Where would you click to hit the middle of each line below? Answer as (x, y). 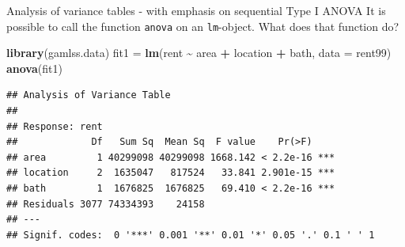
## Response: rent (55, 126)
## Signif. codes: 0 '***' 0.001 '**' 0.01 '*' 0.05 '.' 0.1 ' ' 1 (191, 235)
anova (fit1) (34, 68)
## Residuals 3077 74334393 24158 (106, 204)
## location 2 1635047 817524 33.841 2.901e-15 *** (171, 173)
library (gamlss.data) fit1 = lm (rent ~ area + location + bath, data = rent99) (199, 53)
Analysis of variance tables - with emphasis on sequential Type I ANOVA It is (196, 10)
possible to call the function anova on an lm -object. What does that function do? (203, 26)
